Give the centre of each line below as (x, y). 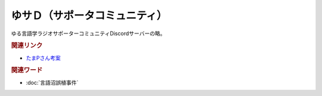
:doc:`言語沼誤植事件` (52, 82)
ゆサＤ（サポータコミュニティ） (89, 16)
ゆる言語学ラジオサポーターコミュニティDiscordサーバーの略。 (88, 33)
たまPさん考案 (43, 58)
